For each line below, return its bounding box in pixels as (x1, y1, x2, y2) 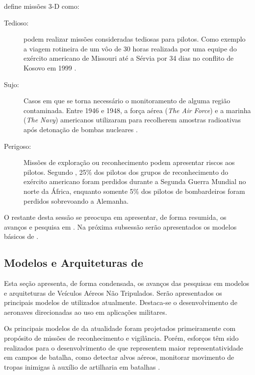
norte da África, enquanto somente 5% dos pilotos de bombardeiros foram (24, 186, 245, 196)
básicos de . (4, 231, 39, 241)
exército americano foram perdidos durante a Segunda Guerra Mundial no (24, 176, 246, 187)
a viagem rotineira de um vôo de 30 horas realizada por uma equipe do (24, 43, 237, 53)
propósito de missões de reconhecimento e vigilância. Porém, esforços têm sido (4, 333, 239, 343)
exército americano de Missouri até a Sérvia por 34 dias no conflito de (24, 53, 234, 63)
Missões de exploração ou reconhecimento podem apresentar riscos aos (24, 157, 235, 167)
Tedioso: (4, 17, 29, 27)
